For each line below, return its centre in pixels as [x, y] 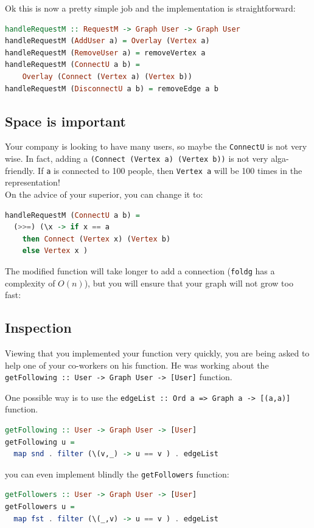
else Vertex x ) [55, 251]
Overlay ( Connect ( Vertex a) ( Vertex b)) [107, 76]
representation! [33, 182]
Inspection [38, 328]
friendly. [20, 170]
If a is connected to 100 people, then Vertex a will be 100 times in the [170, 170]
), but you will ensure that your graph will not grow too [189, 283]
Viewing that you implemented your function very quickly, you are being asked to [157, 353]
